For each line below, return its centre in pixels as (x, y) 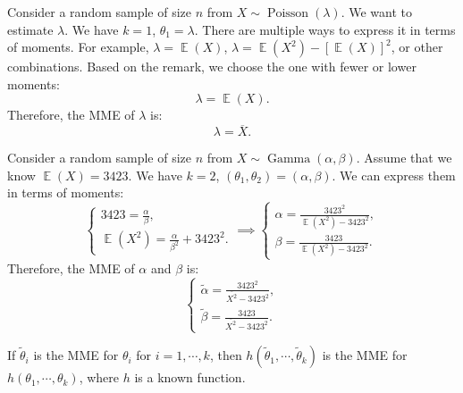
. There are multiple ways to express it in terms (325, 29)
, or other (417, 47)
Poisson (288, 13)
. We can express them (394, 175)
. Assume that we (404, 158)
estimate (30, 29)
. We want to (376, 12)
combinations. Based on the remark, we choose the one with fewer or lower (212, 67)
